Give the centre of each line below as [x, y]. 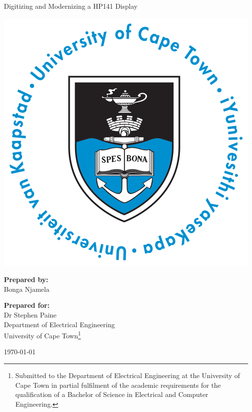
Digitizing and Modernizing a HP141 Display [71, 6]
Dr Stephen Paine [30, 314]
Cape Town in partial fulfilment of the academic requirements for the [118, 385]
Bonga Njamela [27, 289]
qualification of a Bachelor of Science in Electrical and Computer [112, 394]
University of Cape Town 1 [42, 335]
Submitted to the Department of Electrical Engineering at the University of [128, 375]
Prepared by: [26, 279]
